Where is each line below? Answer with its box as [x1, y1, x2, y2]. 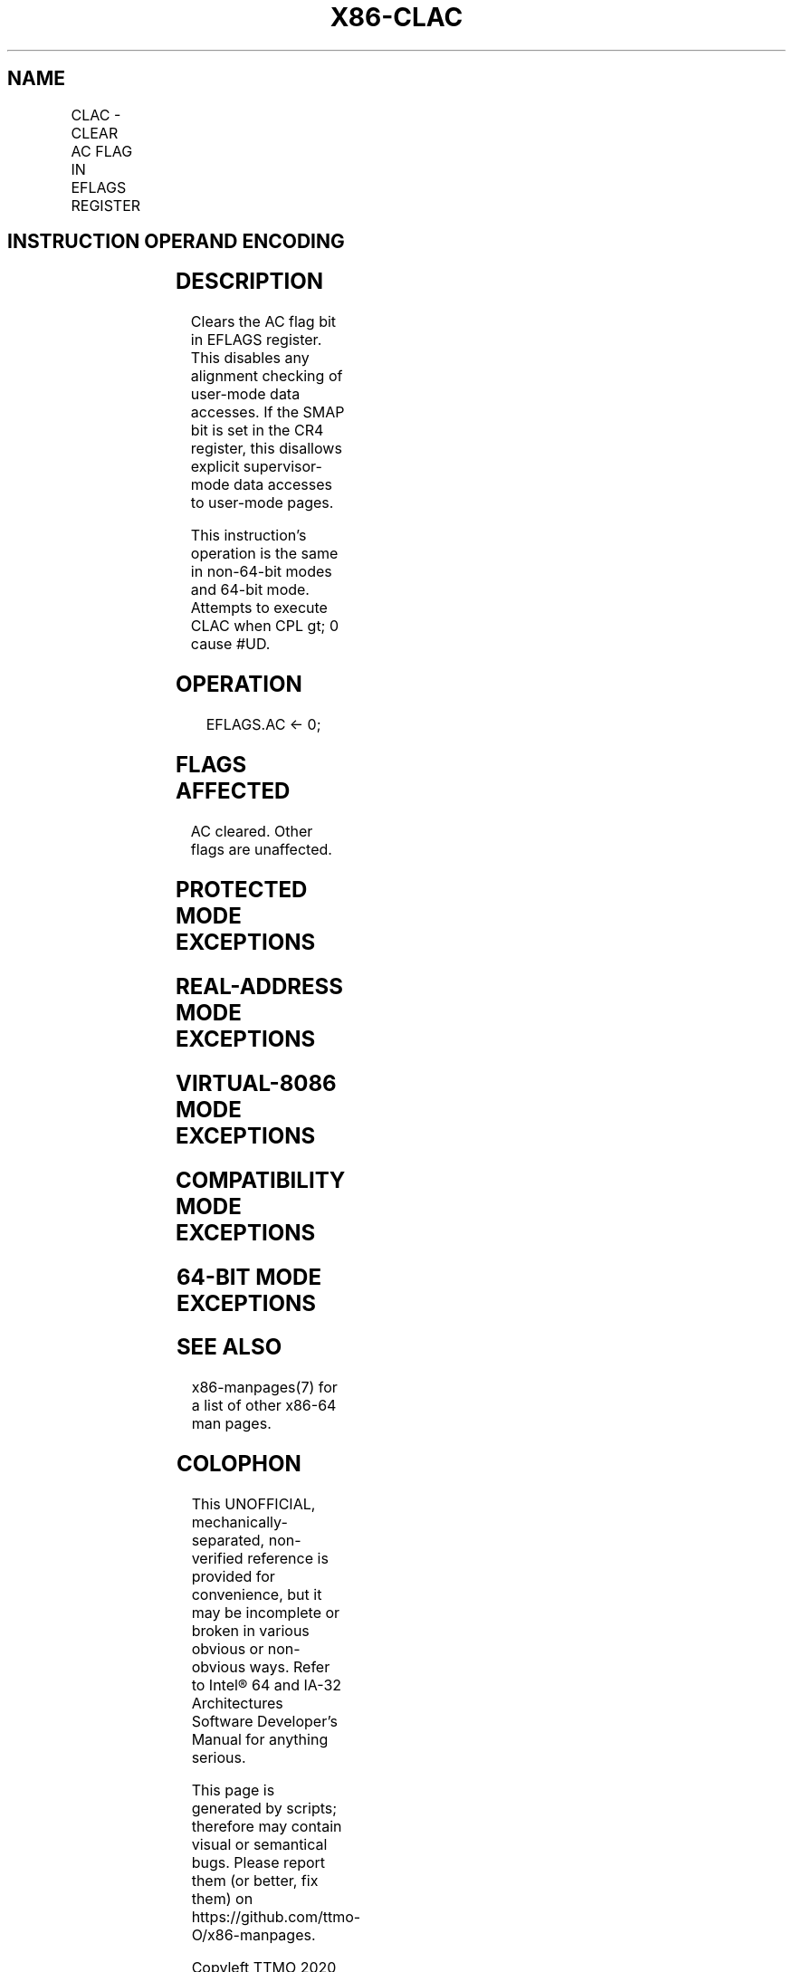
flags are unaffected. [190, 839, 332, 858]
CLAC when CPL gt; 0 [190, 617, 339, 636]
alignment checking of [190, 367, 343, 386]
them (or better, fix [191, 1871, 319, 1891]
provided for [191, 1567, 275, 1586]
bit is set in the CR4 [190, 421, 324, 440]
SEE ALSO [176, 1334, 282, 1361]
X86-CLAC [330, 2, 463, 33]
